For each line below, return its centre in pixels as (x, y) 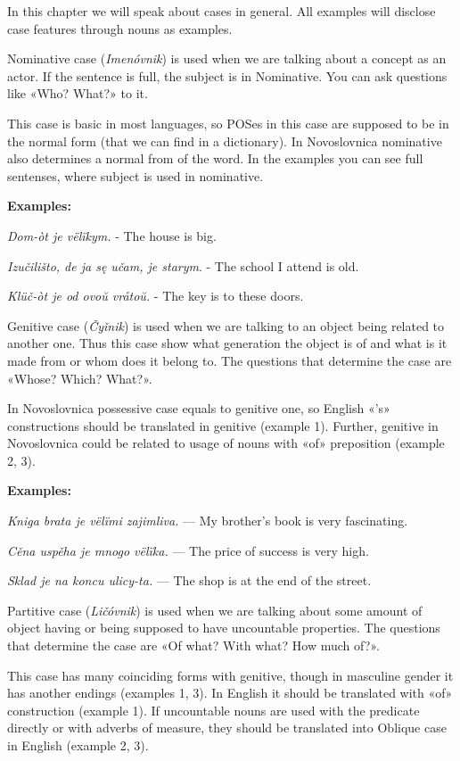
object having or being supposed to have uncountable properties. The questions (224, 628)
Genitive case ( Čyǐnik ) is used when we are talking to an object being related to (226, 325)
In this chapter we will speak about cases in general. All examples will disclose (222, 11)
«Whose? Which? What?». (80, 378)
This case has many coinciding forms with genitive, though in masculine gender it (230, 675)
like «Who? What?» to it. (78, 93)
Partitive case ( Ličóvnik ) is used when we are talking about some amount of (215, 610)
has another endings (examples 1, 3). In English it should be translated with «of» (230, 693)
